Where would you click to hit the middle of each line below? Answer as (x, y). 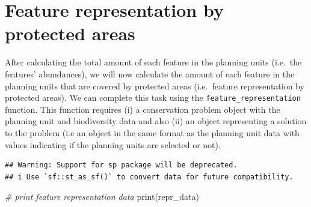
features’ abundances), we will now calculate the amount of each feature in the (150, 73)
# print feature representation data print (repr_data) (102, 196)
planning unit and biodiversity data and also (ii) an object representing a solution (156, 121)
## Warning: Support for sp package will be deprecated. (121, 165)
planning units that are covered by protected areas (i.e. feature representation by (155, 85)
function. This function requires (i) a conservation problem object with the (143, 109)
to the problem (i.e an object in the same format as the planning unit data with (152, 132)
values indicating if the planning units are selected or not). (113, 144)
